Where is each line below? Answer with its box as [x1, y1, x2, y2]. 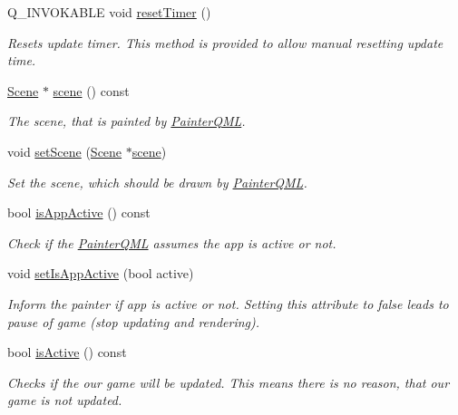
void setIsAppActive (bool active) [7, 264, 194, 283]
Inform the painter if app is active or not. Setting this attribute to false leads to [7, 294, 449, 313]
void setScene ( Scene [7, 141, 122, 160]
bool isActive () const [7, 343, 127, 362]
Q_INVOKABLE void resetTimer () [7, 3, 211, 21]
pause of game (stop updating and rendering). [7, 312, 260, 331]
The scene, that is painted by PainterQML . [7, 111, 246, 130]
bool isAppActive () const [7, 203, 151, 222]
